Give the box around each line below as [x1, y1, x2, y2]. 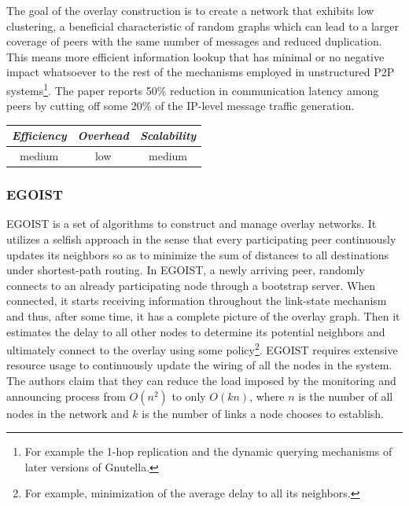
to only [171, 387, 206, 404]
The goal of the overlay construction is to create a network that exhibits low [6, 2, 374, 18]
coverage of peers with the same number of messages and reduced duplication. [6, 33, 382, 49]
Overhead [77, 127, 129, 144]
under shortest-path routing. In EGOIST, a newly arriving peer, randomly [6, 262, 365, 278]
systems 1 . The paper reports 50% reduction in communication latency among [6, 79, 379, 98]
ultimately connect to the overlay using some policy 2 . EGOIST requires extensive [6, 339, 398, 357]
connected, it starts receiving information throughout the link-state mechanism [6, 292, 387, 309]
